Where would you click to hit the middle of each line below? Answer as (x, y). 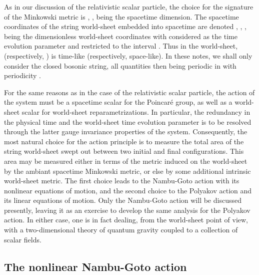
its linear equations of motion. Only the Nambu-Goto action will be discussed (123, 200)
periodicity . (22, 75)
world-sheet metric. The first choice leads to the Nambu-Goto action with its (122, 181)
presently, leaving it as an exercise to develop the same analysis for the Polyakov (127, 210)
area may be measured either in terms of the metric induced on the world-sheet (126, 161)
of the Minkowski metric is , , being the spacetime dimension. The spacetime (121, 16)
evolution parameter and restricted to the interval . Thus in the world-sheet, (121, 46)
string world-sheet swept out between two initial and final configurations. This (124, 151)
